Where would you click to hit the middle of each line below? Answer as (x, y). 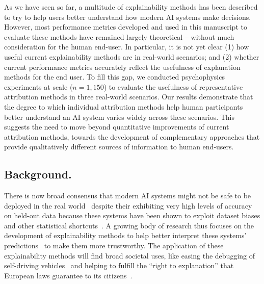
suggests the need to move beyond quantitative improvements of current (117, 127)
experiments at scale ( (38, 86)
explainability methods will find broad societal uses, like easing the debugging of (130, 255)
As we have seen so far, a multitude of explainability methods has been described (131, 7)
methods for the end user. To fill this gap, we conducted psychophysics (114, 77)
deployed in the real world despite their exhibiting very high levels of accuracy (128, 205)
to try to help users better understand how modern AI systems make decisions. (128, 17)
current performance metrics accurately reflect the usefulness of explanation (122, 67)
